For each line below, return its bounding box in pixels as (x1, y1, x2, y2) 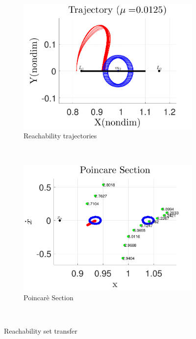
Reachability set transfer (4, 325, 77, 336)
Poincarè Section (24, 292, 73, 303)
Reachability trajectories (24, 130, 97, 141)
